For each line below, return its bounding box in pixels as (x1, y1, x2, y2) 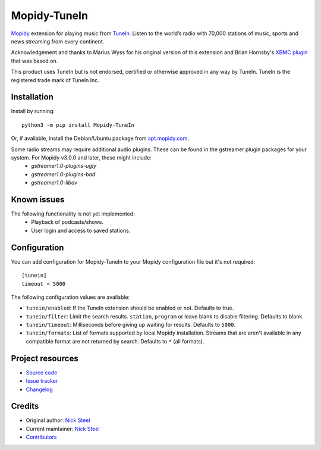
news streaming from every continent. (11, 37, 105, 45)
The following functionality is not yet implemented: (11, 210, 135, 217)
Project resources (11, 353, 78, 363)
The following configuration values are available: (11, 293, 130, 301)
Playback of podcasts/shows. (31, 218, 104, 226)
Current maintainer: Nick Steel (26, 425, 100, 432)
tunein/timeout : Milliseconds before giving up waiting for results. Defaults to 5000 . (26, 321, 236, 329)
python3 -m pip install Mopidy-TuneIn (21, 121, 135, 128)
